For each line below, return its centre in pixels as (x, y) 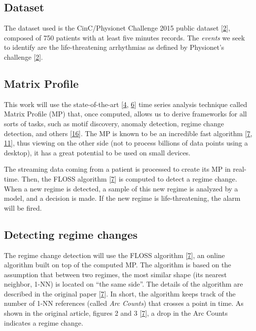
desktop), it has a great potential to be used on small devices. (97, 152)
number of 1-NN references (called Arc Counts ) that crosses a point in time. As (124, 303)
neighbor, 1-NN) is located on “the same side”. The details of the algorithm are (124, 284)
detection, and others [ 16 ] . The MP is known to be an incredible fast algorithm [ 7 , (128, 133)
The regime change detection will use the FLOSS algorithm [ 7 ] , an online (114, 255)
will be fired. (23, 207)
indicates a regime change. (44, 322)
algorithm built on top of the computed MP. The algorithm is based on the (118, 265)
